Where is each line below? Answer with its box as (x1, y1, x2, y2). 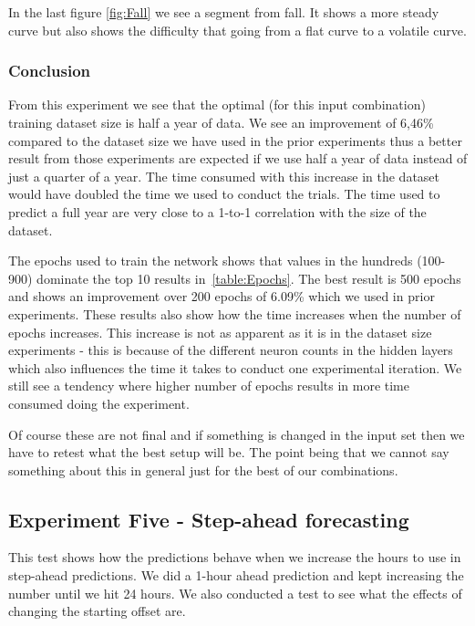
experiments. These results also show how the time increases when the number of (8, 304, 461, 323)
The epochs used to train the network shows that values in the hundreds (8, 251, 413, 270)
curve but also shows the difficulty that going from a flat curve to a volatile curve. (8, 20, 467, 39)
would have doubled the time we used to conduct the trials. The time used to (8, 184, 440, 203)
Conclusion (8, 59, 90, 82)
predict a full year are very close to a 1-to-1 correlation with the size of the (8, 202, 427, 221)
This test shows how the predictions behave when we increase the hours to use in (8, 548, 461, 567)
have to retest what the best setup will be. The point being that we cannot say (8, 443, 449, 462)
